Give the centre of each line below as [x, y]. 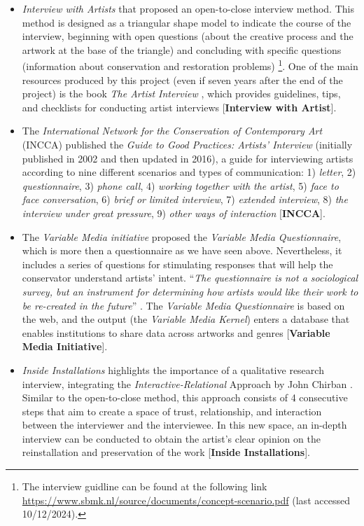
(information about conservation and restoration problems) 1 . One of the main [190, 65]
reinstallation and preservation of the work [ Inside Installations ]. [166, 452]
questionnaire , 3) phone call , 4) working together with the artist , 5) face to [180, 185]
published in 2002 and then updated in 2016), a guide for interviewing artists [188, 158]
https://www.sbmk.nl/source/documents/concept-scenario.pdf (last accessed [186, 500]
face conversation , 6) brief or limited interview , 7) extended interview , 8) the [185, 199]
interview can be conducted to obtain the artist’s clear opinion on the [171, 438]
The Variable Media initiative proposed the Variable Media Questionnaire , [182, 236]
